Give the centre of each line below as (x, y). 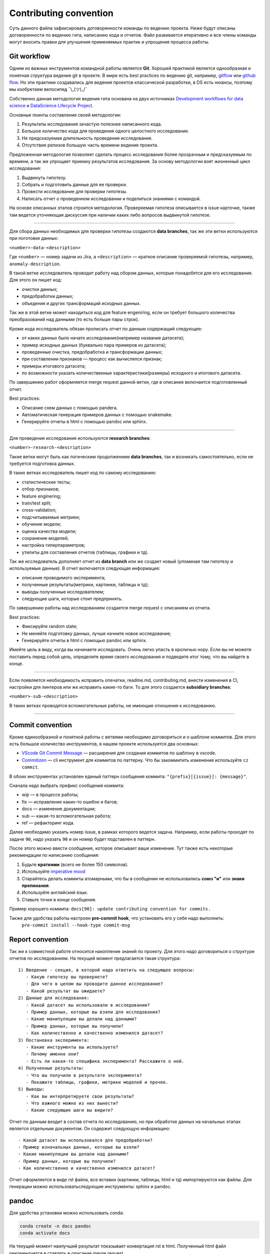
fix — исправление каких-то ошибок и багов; (70, 802)
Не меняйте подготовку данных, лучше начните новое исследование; (96, 633)
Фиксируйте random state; (49, 626)
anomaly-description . (35, 264)
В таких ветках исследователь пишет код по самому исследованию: (83, 473)
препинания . (36, 886)
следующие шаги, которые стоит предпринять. (72, 599)
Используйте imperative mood (54, 872)
